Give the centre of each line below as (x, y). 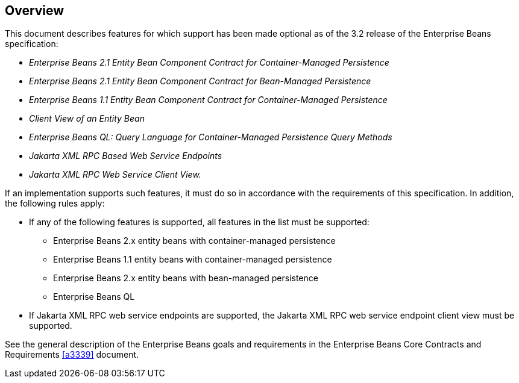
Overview (35, 11)
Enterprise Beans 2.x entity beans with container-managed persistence (194, 241)
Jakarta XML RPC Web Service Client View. (115, 175)
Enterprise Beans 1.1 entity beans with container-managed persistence (193, 260)
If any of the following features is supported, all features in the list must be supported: (199, 222)
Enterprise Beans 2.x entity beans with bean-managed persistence (186, 278)
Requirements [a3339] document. (72, 355)
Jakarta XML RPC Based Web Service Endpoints (126, 156)
